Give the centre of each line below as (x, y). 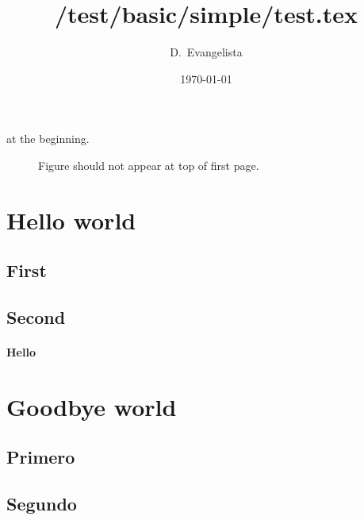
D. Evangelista (206, 52)
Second (36, 317)
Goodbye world (92, 406)
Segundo (42, 504)
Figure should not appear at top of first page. (149, 165)
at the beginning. (48, 139)
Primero (41, 457)
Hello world (71, 220)
